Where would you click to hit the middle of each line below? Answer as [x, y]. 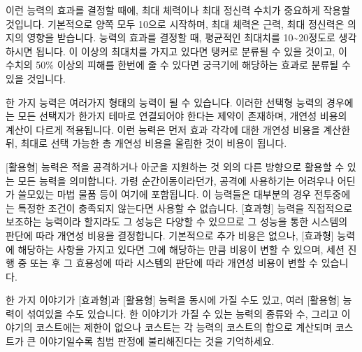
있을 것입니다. [36, 78]
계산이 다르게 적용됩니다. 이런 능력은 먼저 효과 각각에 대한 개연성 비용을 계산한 [178, 129]
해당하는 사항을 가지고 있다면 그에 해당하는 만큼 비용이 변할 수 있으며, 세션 [181, 249]
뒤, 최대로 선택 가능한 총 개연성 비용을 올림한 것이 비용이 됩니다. [146, 143]
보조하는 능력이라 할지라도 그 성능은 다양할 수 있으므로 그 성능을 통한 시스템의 [177, 221]
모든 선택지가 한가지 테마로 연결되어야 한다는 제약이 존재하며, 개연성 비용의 [182, 116]
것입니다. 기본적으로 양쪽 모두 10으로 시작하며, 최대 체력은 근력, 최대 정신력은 [175, 23]
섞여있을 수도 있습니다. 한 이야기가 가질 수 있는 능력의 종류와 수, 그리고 [182, 313]
